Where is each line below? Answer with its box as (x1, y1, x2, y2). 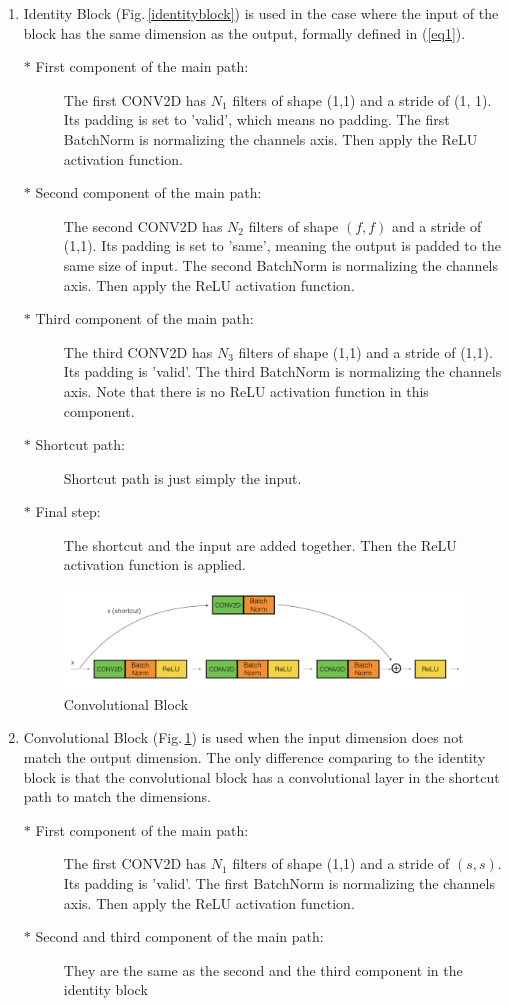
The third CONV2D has (63, 341, 213, 362)
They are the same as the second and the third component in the (63, 959, 463, 980)
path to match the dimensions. (23, 786, 212, 807)
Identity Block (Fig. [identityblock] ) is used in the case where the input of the (23, 3, 499, 23)
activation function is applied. (63, 554, 246, 575)
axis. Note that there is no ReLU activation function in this (63, 380, 429, 401)
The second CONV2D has (63, 215, 223, 236)
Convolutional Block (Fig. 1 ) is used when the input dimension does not (23, 727, 464, 748)
